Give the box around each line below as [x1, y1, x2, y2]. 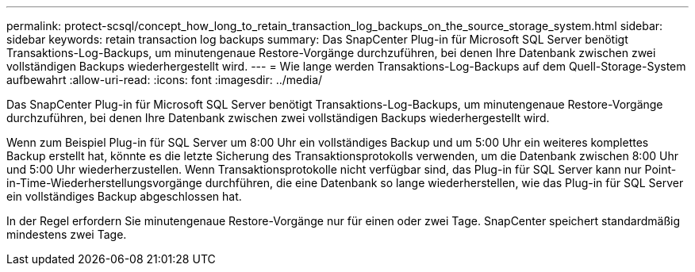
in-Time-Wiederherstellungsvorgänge [6, 176, 202, 190]
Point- [644, 163, 677, 176]
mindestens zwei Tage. [6, 228, 127, 241]
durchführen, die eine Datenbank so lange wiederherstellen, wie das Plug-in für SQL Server [205, 176, 684, 190]
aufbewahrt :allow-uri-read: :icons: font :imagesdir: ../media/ [6, 73, 323, 86]
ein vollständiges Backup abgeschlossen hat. [6, 190, 242, 203]
